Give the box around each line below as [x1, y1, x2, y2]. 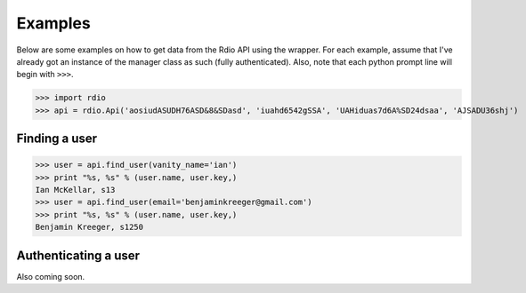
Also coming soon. [16, 271, 85, 281]
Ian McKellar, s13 [35, 185, 116, 195]
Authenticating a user [16, 248, 141, 263]
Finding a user [16, 131, 98, 146]
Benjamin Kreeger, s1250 [35, 222, 144, 233]
